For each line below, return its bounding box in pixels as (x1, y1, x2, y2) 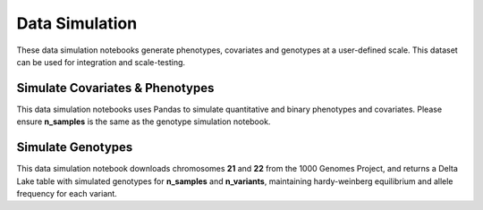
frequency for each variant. (16, 188, 118, 198)
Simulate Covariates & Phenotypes (16, 80, 215, 96)
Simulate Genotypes (16, 139, 133, 155)
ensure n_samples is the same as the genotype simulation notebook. (16, 116, 271, 127)
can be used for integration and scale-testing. (16, 56, 186, 67)
